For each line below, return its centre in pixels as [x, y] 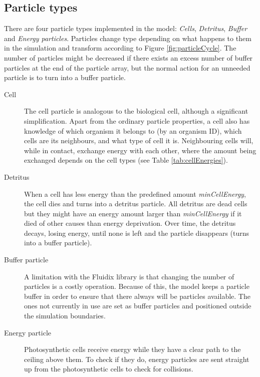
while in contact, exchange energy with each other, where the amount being [140, 150]
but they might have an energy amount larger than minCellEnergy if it [133, 213]
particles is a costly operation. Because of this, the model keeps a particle [137, 286]
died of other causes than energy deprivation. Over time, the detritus [130, 223]
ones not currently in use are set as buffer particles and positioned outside [138, 306]
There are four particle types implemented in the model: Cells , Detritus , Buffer [126, 28]
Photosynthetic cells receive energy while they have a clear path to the [133, 349]
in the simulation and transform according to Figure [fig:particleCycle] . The [120, 48]
